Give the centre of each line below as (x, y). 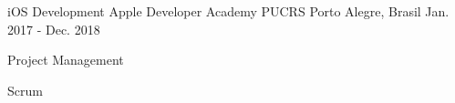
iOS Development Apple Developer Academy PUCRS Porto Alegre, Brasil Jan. (228, 11)
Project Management (66, 60)
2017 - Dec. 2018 (54, 29)
